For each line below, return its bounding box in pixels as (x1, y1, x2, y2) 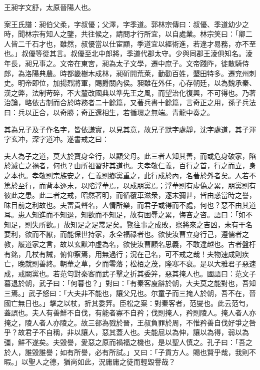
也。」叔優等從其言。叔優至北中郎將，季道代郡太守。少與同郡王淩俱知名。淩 (4, 48, 252, 59)
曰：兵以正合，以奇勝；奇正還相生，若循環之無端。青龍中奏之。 (4, 107, 214, 117)
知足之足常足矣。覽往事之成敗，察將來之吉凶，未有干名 (70, 219, 252, 229)
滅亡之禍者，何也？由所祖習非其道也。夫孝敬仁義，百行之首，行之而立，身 (10, 160, 256, 171)
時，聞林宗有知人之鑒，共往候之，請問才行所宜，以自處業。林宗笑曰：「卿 (4, 29, 245, 39)
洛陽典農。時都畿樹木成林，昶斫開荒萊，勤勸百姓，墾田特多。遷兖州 (24, 68, 249, 78)
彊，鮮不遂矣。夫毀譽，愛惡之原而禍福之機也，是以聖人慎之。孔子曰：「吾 (4, 337, 245, 347)
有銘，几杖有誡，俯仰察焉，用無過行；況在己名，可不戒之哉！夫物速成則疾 (4, 248, 249, 259)
